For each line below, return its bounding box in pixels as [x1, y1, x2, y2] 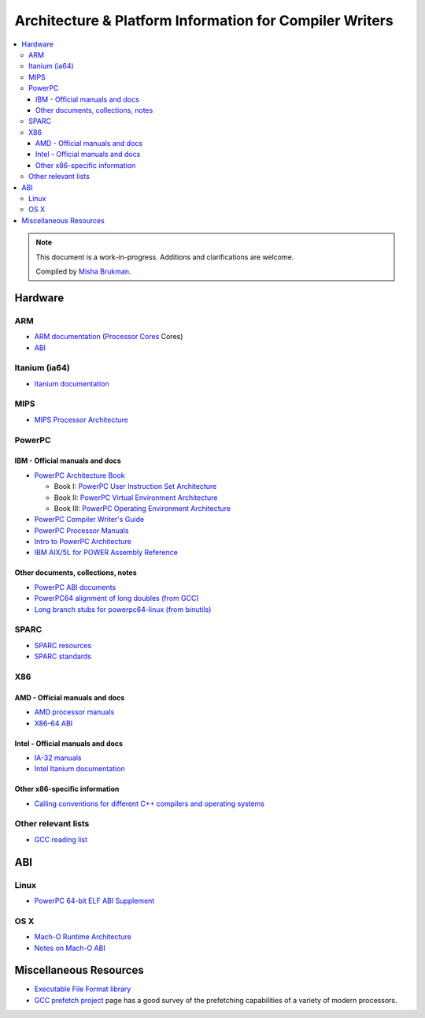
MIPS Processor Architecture [34, 415, 129, 424]
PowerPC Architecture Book [34, 470, 125, 480]
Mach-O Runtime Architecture [34, 932, 131, 942]
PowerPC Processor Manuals [34, 525, 129, 535]
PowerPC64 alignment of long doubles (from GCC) [34, 594, 200, 603]
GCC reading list [34, 834, 88, 844]
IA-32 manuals [34, 753, 82, 763]
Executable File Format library [34, 984, 131, 994]
